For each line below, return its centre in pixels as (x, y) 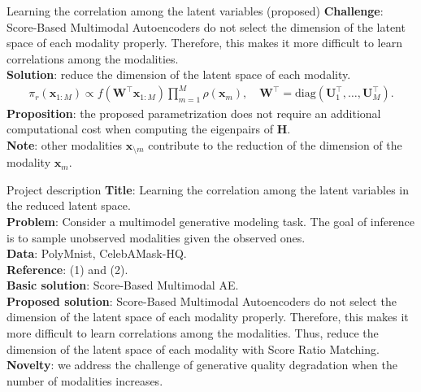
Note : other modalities (65, 144)
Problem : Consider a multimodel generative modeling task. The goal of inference (210, 221)
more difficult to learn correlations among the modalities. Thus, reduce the (193, 333)
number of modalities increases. (85, 380)
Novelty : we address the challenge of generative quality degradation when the (202, 365)
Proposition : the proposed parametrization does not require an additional (194, 113)
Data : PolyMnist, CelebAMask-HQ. (97, 253)
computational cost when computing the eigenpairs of (140, 129)
